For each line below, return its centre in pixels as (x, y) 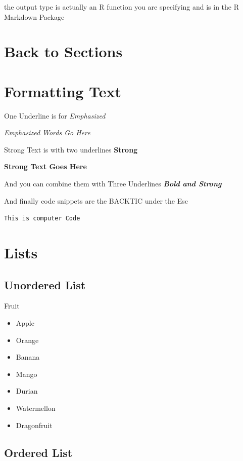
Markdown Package (34, 16)
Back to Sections (63, 51)
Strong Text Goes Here (45, 166)
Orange (27, 340)
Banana (28, 357)
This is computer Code (42, 219)
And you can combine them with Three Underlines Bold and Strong (113, 184)
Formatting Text (63, 91)
